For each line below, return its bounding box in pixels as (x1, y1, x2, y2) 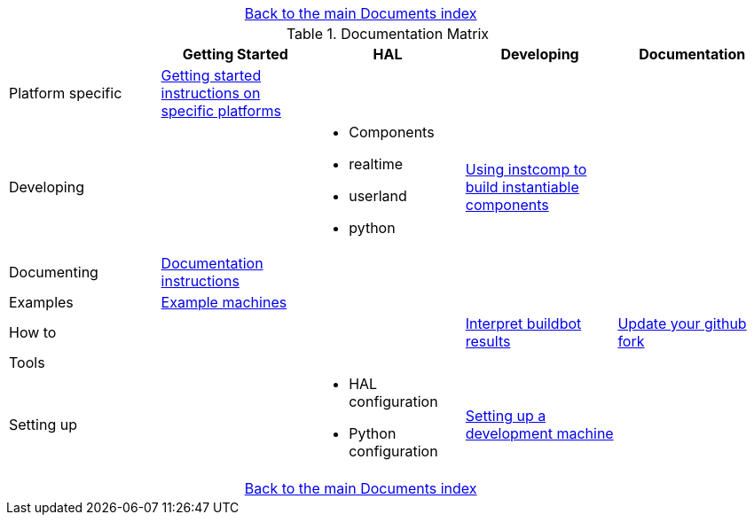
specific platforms (161, 102, 281, 120)
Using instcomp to (465, 160, 587, 178)
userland (349, 187, 407, 205)
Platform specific (9, 84, 122, 102)
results (465, 332, 511, 350)
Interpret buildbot (465, 315, 582, 332)
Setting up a (465, 407, 546, 425)
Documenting (9, 263, 98, 281)
